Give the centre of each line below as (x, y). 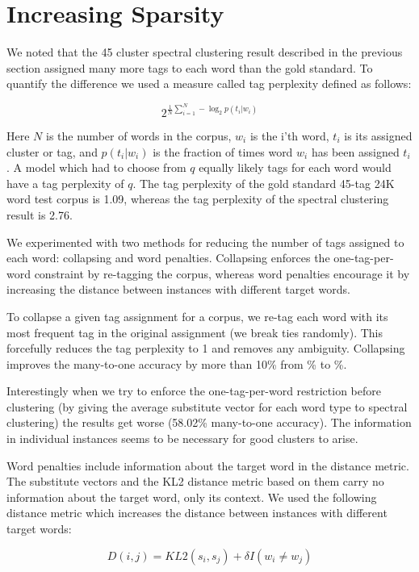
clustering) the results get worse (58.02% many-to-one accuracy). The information (209, 422)
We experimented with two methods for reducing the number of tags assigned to (205, 242)
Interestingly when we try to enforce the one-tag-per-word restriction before (194, 391)
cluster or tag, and (52, 151)
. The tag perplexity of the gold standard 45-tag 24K (264, 183)
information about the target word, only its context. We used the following (192, 497)
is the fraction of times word (223, 151)
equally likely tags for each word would (295, 167)
